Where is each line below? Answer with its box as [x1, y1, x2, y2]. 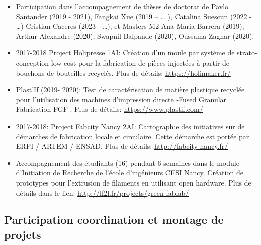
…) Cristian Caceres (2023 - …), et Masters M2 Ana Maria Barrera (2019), [16, 21, 244, 31]
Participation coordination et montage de [4, 212, 224, 227]
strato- [237, 47, 257, 58]
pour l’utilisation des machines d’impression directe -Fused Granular [16, 94, 227, 104]
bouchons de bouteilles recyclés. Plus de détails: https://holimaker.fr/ [16, 67, 231, 78]
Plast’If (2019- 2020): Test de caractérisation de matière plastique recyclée [16, 84, 245, 95]
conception [16, 57, 49, 68]
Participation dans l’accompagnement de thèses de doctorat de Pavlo [16, 1, 229, 11]
